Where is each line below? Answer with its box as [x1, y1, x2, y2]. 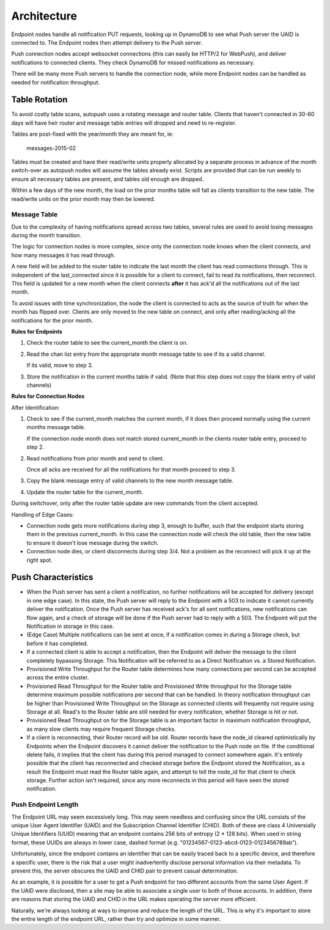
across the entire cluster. [26, 674, 89, 681]
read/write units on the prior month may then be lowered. [11, 195, 155, 202]
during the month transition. [11, 232, 82, 239]
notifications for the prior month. [11, 317, 94, 324]
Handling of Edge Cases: [11, 511, 74, 518]
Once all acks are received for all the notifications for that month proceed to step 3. [26, 466, 237, 473]
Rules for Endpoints [11, 328, 62, 335]
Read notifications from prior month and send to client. [26, 454, 164, 462]
